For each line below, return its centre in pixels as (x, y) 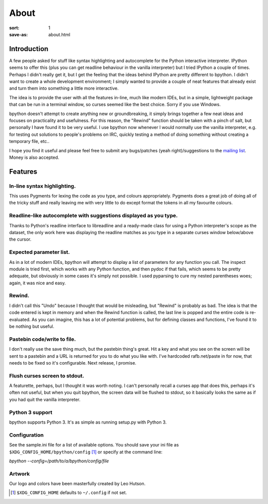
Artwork (19, 474)
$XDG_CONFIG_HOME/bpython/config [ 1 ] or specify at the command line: (86, 452)
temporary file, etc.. (29, 141)
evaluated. (20, 319)
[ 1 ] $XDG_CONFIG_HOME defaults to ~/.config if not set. (69, 493)
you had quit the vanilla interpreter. (45, 399)
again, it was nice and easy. (37, 283)
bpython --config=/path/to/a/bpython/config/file (59, 461)
